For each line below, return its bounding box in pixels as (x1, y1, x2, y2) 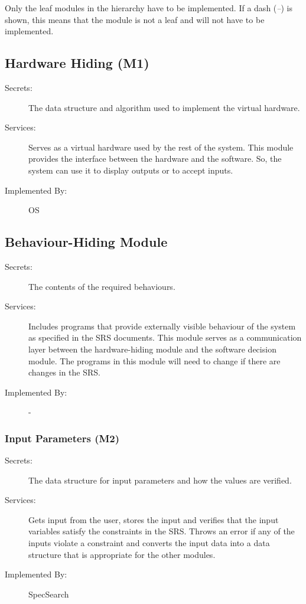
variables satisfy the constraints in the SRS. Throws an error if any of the (28, 525, 295, 537)
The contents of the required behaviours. (28, 280, 175, 292)
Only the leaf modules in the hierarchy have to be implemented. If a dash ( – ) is (5, 2, 292, 14)
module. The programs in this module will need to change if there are (28, 354, 281, 367)
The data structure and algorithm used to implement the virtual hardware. (28, 101, 300, 113)
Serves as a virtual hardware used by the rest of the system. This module (28, 141, 294, 153)
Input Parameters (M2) (5, 430, 120, 445)
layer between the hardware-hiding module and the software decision (28, 342, 276, 355)
